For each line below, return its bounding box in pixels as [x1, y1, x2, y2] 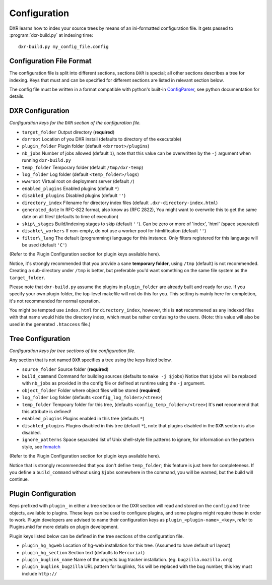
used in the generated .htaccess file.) [9, 321, 91, 327]
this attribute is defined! [22, 408, 72, 414]
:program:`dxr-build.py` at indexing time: [9, 32, 93, 38]
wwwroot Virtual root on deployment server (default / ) [22, 178, 134, 184]
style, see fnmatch [22, 443, 60, 449]
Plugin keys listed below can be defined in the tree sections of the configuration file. [9, 533, 184, 539]
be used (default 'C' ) [22, 242, 67, 248]
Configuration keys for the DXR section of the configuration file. [9, 120, 141, 126]
